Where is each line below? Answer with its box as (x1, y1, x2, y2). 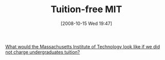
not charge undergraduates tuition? (5, 49, 80, 55)
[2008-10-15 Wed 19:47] (61, 20, 112, 26)
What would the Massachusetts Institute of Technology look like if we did (5, 43, 160, 49)
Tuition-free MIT (50, 4, 122, 15)
